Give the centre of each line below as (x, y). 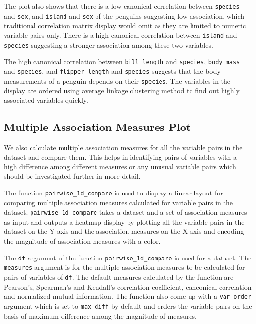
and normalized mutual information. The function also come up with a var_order (128, 296)
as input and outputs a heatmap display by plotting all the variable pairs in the (124, 221)
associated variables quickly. (46, 100)
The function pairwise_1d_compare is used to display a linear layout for (113, 192)
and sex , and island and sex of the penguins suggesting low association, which (124, 16)
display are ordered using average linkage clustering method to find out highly (122, 90)
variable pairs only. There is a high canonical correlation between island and (121, 35)
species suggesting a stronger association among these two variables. (109, 45)
